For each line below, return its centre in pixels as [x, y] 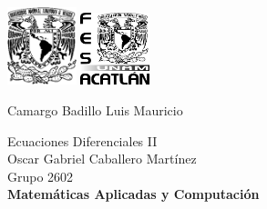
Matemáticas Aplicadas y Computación [133, 194]
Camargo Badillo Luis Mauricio [95, 110]
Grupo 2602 [41, 176]
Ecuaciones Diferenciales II [82, 140]
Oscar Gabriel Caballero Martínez [102, 159]
